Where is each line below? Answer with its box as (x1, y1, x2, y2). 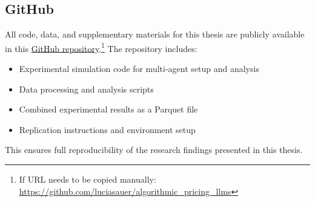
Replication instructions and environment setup (19, 123, 196, 135)
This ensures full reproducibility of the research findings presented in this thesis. (5, 143, 303, 156)
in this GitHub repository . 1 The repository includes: (5, 40, 197, 54)
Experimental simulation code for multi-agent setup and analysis (19, 62, 259, 75)
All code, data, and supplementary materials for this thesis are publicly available (5, 28, 305, 41)
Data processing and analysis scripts (19, 82, 154, 95)
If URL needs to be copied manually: (19, 173, 156, 186)
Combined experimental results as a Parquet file (19, 103, 198, 116)
